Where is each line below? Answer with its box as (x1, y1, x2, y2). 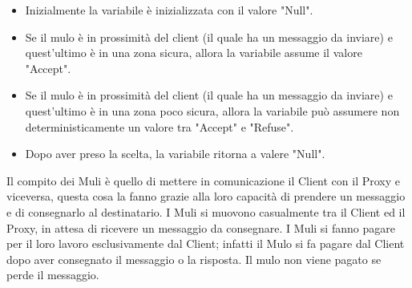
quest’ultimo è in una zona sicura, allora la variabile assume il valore (25, 44, 362, 61)
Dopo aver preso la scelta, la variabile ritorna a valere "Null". (25, 145, 325, 162)
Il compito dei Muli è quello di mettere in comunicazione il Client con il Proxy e (6, 172, 401, 189)
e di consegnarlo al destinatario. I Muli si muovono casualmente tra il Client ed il (6, 203, 406, 220)
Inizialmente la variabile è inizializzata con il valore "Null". (25, 2, 313, 18)
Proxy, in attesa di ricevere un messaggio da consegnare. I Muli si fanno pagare (6, 219, 395, 236)
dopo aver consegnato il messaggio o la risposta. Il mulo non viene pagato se (6, 250, 382, 267)
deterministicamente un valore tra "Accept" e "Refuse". (25, 118, 294, 135)
